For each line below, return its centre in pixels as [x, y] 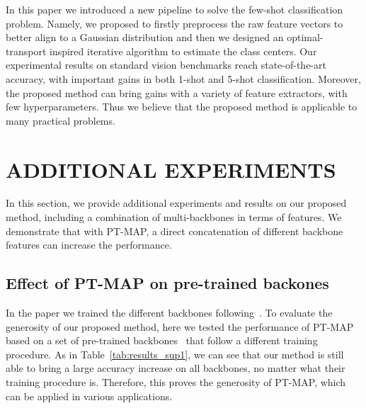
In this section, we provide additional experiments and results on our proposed [176, 203]
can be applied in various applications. [89, 396]
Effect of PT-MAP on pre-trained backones [167, 283]
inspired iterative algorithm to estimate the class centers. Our [183, 51]
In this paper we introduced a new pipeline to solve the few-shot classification [175, 9]
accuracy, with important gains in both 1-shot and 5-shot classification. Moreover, [183, 78]
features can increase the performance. [89, 245]
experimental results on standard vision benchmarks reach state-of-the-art [166, 65]
